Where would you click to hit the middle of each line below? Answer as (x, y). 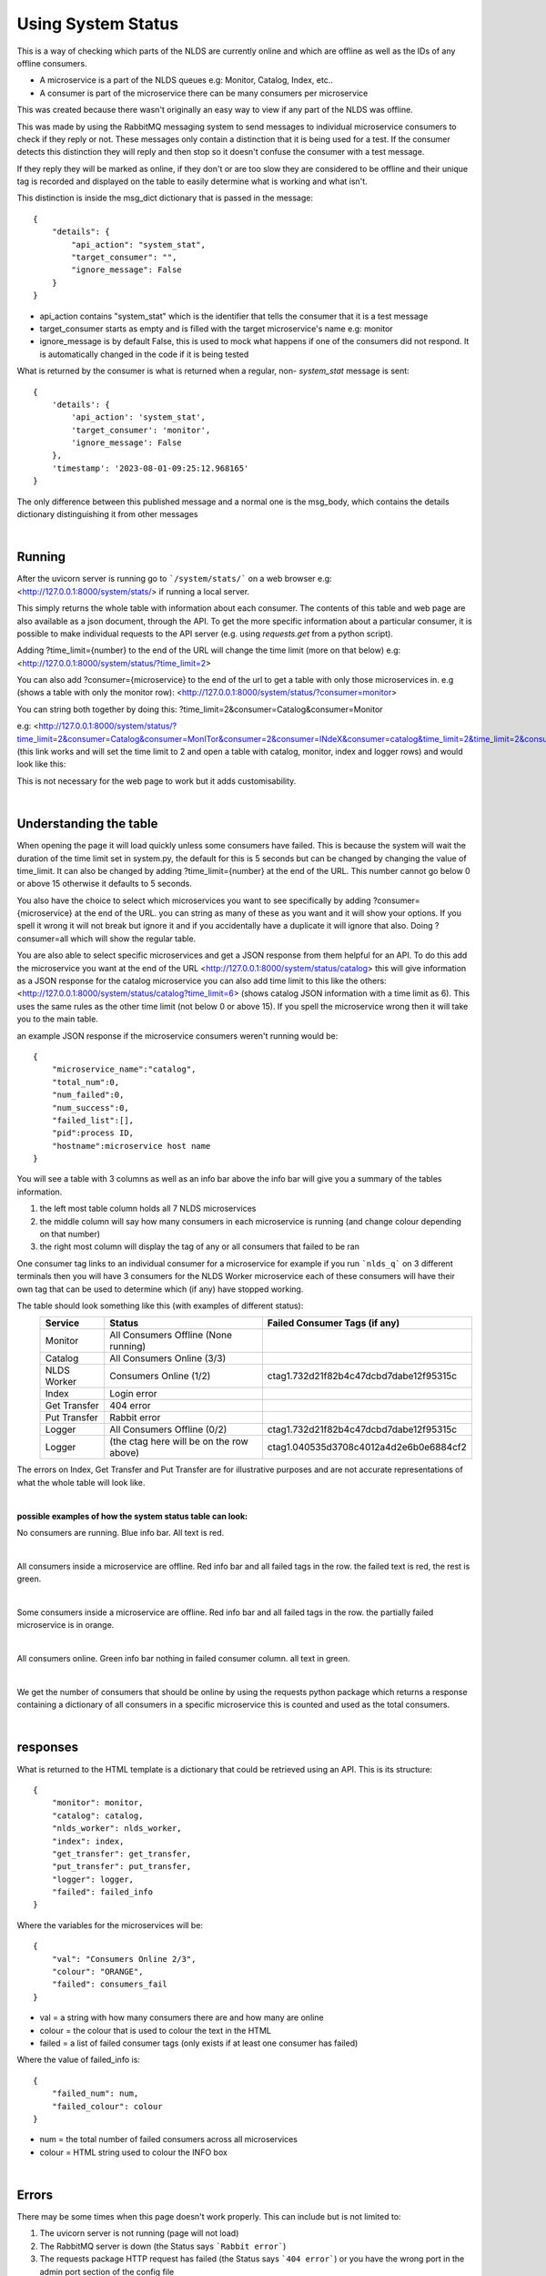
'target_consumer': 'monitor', (141, 430)
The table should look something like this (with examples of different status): (160, 1306)
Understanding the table (87, 824)
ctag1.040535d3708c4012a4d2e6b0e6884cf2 (367, 1448)
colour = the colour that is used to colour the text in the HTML (156, 2030)
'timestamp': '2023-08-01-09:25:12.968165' (150, 468)
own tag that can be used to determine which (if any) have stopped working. (160, 1289)
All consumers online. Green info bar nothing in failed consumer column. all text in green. (183, 1659)
